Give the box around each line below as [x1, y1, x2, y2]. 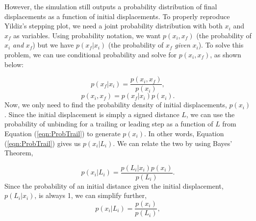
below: [4, 59, 24, 69]
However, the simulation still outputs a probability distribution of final [4, 1, 217, 11]
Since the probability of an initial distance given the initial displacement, [4, 180, 224, 191]
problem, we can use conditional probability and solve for [4, 49, 177, 59]
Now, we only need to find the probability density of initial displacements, [4, 99, 227, 110]
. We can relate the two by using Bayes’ [113, 138, 232, 148]
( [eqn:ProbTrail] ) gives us [4, 138, 81, 148]
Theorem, [4, 147, 33, 158]
